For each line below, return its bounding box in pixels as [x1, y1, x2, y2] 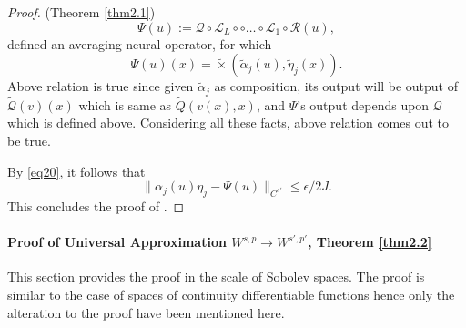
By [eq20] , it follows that [7, 161, 146, 180]
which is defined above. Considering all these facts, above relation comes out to [7, 113, 449, 132]
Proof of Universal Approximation [7, 232, 227, 251]
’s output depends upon [297, 95, 430, 114]
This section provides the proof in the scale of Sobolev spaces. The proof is [7, 267, 425, 286]
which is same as [78, 95, 172, 114]
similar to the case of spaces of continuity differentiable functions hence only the [7, 285, 455, 304]
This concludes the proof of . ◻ [7, 197, 185, 216]
